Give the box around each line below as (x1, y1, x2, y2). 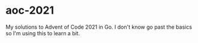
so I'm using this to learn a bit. (5, 29, 80, 36)
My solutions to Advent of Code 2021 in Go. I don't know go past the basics (5, 23, 193, 30)
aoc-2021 (5, 4, 55, 17)
